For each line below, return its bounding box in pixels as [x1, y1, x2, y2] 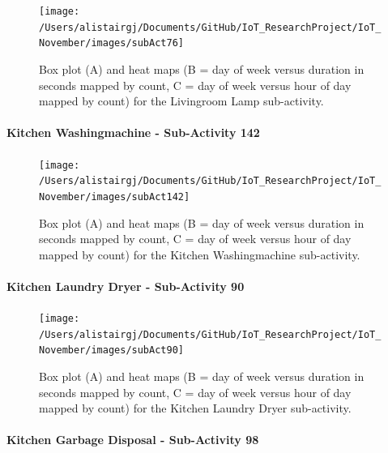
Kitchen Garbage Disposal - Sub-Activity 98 [6, 431, 259, 448]
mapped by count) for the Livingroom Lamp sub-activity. [39, 92, 324, 109]
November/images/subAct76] [39, 37, 184, 49]
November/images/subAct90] [39, 344, 184, 357]
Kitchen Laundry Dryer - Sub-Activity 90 [6, 277, 245, 294]
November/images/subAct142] [39, 190, 190, 203]
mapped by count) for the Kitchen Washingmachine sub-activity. [39, 246, 360, 263]
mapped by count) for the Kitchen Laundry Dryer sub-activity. [39, 400, 352, 417]
